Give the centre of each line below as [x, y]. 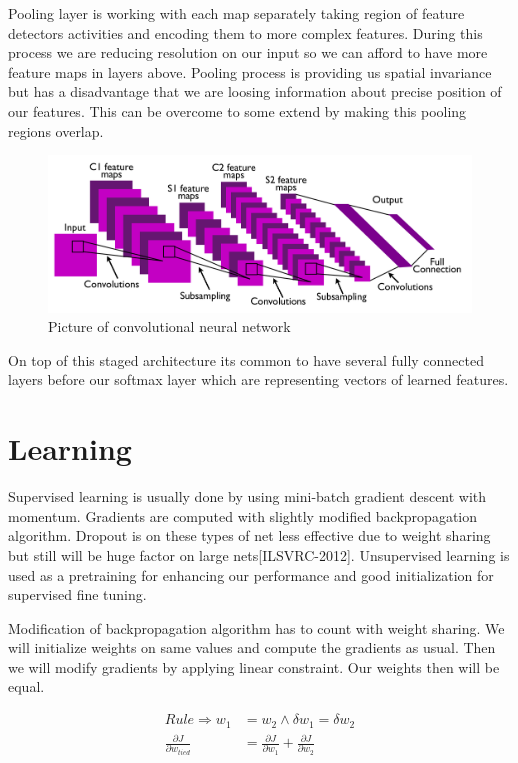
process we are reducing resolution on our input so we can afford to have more [248, 52]
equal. [26, 686]
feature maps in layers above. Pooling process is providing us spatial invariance [250, 71]
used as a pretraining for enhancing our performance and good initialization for [251, 574]
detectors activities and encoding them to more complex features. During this [245, 32]
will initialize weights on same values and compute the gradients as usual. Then [252, 647]
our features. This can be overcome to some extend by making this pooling [237, 110]
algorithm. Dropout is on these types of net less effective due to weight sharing [249, 535]
